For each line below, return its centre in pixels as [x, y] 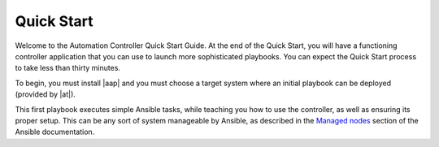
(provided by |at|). [46, 94]
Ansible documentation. [55, 132]
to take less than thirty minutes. [68, 68]
